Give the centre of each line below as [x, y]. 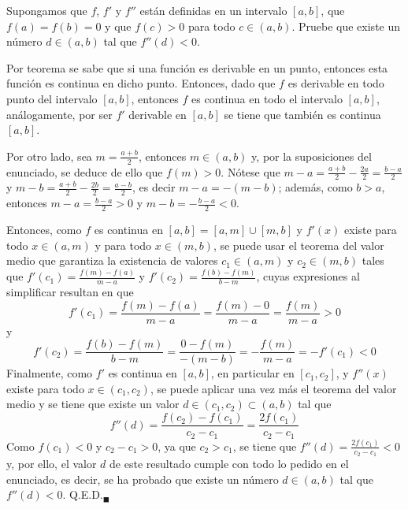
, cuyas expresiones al [308, 276]
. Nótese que [250, 171]
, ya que [177, 446]
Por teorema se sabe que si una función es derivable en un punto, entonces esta [197, 67]
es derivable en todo [336, 83]
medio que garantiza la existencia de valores [112, 260]
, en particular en [252, 373]
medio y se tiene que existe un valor [93, 404]
